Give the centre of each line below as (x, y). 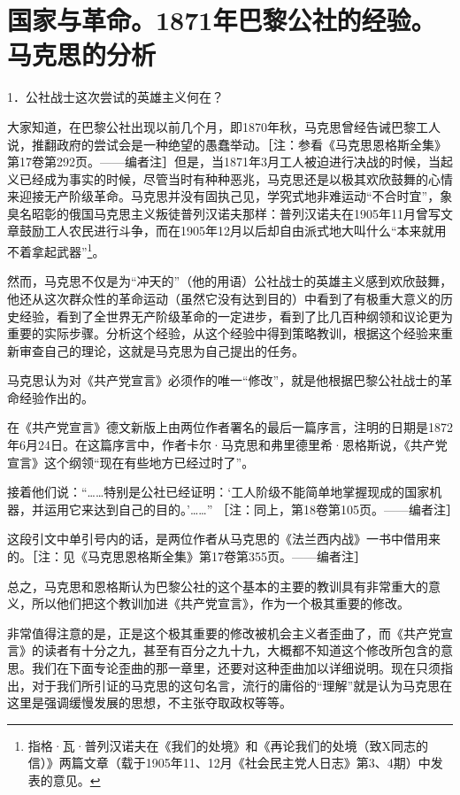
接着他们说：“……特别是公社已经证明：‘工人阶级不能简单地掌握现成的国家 (218, 492)
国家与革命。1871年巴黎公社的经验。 (222, 20)
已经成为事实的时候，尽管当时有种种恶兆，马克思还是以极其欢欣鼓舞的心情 (236, 178)
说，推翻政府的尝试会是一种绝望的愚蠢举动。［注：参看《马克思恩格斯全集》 (227, 144)
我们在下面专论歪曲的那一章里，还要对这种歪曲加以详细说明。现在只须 (236, 668)
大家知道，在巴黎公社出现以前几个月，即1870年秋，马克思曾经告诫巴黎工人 (224, 126)
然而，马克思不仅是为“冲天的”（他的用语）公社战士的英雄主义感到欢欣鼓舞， (230, 281)
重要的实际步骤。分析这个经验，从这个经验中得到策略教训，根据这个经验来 (224, 333)
